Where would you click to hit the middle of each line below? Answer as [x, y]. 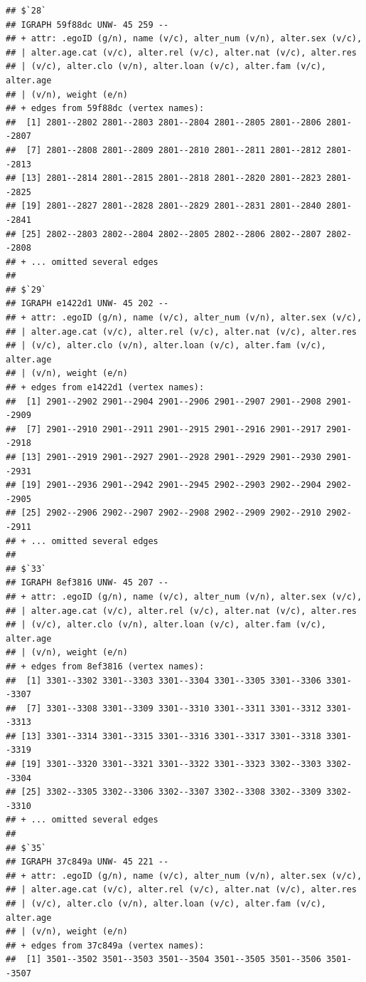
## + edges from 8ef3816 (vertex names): [105, 666]
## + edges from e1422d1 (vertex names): [105, 388]
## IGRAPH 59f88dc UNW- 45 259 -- [87, 25]
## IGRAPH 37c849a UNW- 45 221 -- [87, 862]
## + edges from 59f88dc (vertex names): [105, 109]
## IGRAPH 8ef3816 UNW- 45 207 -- [87, 583]
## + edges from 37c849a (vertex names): [105, 945]
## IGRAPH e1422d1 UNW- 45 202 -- [87, 304]
